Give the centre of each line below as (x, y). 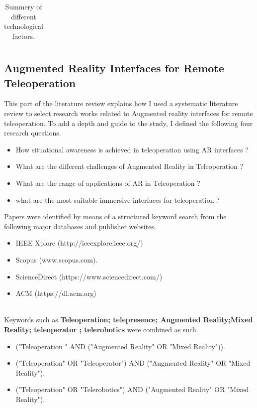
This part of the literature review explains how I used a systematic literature (121, 103)
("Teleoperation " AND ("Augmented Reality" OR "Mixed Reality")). (120, 346)
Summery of (24, 6)
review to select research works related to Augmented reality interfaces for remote (128, 113)
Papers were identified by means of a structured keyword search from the (115, 216)
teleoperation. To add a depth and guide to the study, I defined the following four (128, 123)
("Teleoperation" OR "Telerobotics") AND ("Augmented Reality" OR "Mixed (132, 389)
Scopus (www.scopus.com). (57, 260)
